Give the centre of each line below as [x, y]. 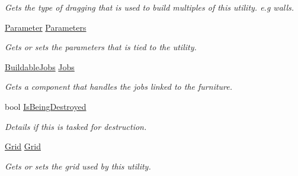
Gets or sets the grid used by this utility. [78, 166]
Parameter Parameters [46, 27]
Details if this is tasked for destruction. [76, 126]
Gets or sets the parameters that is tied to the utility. [101, 47]
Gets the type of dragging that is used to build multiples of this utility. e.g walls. [150, 7]
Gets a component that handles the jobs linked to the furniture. [119, 87]
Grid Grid [23, 146]
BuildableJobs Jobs [40, 66]
